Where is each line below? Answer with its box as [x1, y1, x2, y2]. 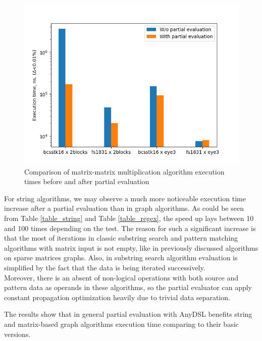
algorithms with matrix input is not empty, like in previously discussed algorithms [4, 242, 258, 253]
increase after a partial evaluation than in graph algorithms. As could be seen [4, 203, 244, 213]
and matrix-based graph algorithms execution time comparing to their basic [4, 318, 239, 329]
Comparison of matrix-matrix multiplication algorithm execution [24, 166, 225, 177]
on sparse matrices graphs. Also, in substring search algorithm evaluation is [4, 252, 238, 263]
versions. [4, 328, 31, 339]
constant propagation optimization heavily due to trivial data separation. [4, 292, 230, 302]
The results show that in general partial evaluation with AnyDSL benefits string [4, 309, 252, 319]
